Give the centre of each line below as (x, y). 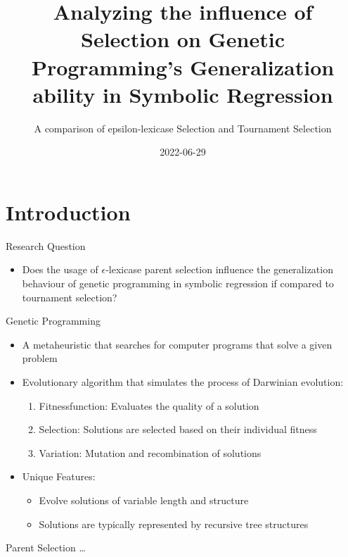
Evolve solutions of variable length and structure (144, 500)
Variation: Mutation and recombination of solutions (150, 452)
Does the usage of (60, 269)
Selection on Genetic (183, 39)
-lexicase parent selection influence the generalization (219, 269)
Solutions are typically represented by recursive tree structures (174, 524)
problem (40, 358)
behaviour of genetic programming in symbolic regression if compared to (178, 283)
